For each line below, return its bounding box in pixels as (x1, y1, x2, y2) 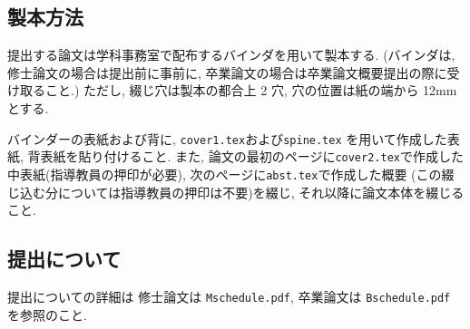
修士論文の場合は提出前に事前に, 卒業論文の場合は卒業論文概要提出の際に (7, 63, 447, 82)
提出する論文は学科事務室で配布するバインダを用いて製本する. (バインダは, (7, 45, 455, 64)
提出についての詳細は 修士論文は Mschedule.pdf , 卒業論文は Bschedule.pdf (7, 286, 451, 305)
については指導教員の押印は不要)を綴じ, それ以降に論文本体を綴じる (57, 182, 465, 201)
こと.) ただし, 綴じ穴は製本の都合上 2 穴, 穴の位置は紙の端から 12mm (44, 81, 457, 100)
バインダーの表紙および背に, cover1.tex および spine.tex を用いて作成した (7, 129, 447, 148)
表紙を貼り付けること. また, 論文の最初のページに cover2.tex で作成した (40, 147, 464, 166)
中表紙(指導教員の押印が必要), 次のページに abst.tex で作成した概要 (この (7, 164, 442, 183)
